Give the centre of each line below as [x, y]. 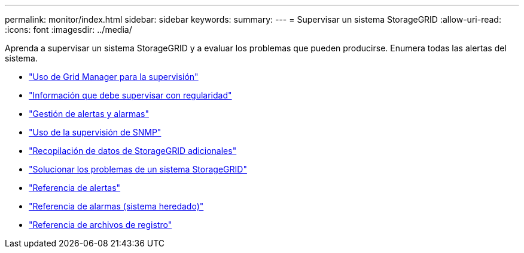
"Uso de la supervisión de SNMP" [95, 132]
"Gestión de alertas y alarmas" [89, 114]
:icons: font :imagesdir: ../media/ [68, 30]
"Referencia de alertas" [75, 188]
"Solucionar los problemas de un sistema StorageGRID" [138, 169]
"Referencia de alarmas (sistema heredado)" [116, 206]
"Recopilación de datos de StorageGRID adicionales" [133, 151]
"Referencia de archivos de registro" [100, 225]
